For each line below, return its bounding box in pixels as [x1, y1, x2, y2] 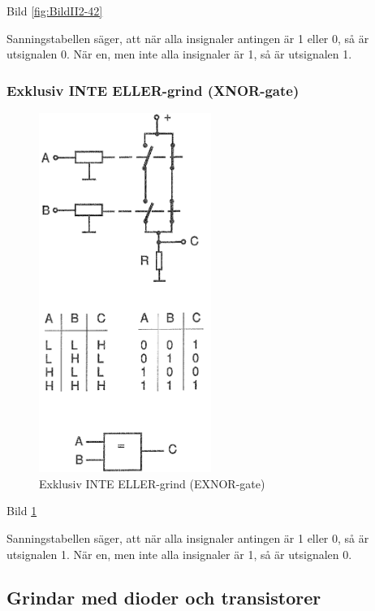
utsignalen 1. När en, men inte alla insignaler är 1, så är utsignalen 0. [6, 545, 352, 562]
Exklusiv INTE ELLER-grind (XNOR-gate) [6, 80, 300, 100]
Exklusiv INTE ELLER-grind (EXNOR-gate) [39, 474, 265, 492]
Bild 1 [6, 502, 37, 519]
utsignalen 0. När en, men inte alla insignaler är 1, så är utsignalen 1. [6, 45, 352, 63]
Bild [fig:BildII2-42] [6, 2, 103, 19]
